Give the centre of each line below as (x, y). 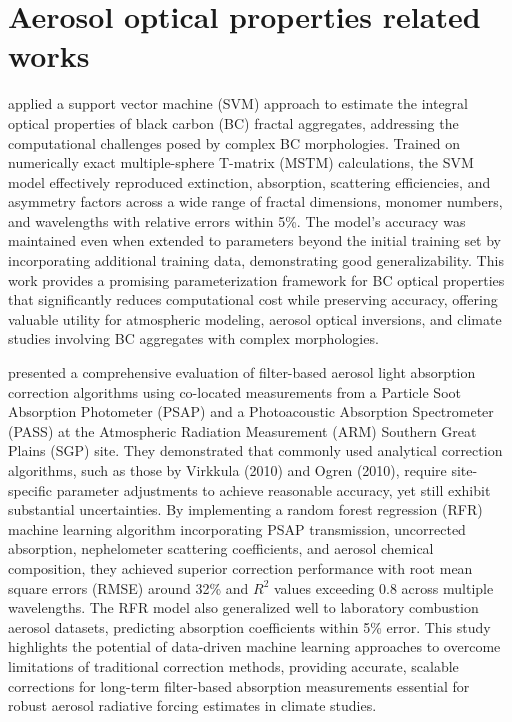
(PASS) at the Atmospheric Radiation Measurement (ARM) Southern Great (242, 430)
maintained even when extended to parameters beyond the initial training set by (255, 240)
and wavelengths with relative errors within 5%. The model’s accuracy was (237, 220)
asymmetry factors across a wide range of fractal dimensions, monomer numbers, (255, 201)
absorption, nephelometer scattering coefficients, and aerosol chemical (221, 548)
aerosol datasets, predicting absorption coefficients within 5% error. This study (249, 626)
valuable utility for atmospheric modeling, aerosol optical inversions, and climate (255, 318)
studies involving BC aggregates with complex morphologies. (193, 338)
